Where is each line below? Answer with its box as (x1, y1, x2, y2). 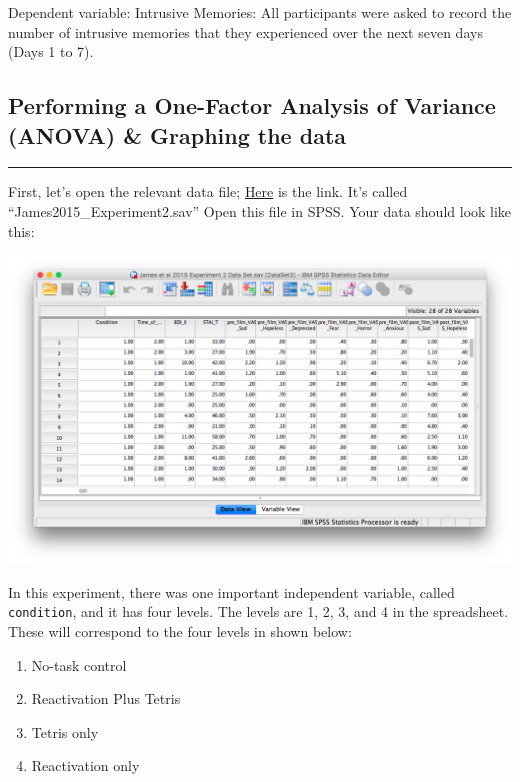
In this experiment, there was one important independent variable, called (8, 581, 455, 602)
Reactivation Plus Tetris (31, 688, 181, 709)
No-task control (31, 654, 127, 675)
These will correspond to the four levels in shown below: (8, 621, 352, 642)
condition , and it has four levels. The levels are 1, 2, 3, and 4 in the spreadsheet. (8, 601, 509, 622)
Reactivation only (31, 755, 140, 776)
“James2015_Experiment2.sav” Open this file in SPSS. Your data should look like (8, 200, 512, 221)
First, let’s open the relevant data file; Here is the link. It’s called (8, 181, 408, 202)
